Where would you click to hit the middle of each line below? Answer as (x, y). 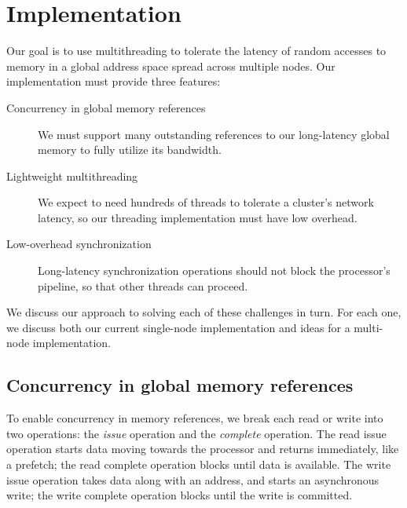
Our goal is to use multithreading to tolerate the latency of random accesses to (196, 51)
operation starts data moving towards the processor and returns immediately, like (203, 449)
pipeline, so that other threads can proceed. (143, 285)
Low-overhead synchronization (79, 244)
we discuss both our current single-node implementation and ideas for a (178, 327)
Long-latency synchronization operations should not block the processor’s (214, 270)
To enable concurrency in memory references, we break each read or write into (195, 418)
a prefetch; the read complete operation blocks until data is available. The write (199, 464)
